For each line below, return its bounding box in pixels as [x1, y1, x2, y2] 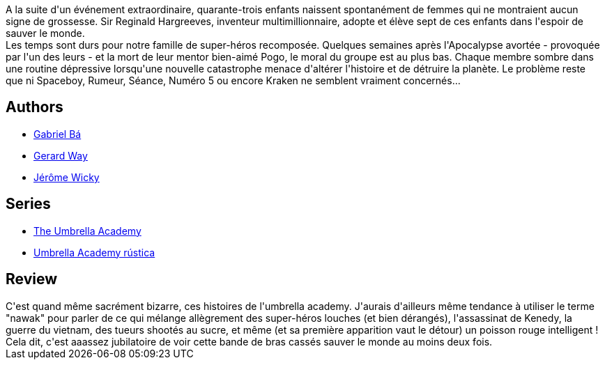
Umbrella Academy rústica [33, 246, 155, 258]
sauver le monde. [6, 27, 85, 39]
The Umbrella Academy [33, 224, 141, 237]
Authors [6, 98, 63, 116]
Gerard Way [33, 149, 88, 162]
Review [6, 270, 58, 288]
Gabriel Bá [33, 127, 82, 140]
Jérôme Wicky [33, 171, 100, 183]
